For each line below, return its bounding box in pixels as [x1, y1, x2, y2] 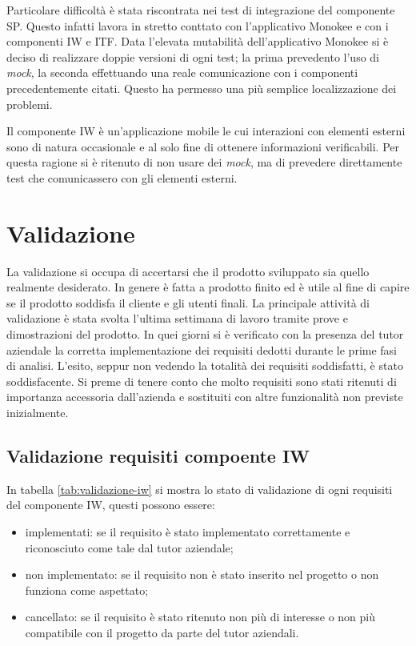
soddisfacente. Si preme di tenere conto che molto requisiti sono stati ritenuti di [6, 372, 397, 389]
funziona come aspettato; [25, 581, 149, 598]
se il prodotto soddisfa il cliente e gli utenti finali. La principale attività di [6, 294, 370, 311]
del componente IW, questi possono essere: [6, 496, 215, 513]
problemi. [6, 95, 53, 112]
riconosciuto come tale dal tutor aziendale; [25, 539, 234, 556]
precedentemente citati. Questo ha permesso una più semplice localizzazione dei [6, 79, 397, 96]
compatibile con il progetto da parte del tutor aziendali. [25, 624, 299, 640]
